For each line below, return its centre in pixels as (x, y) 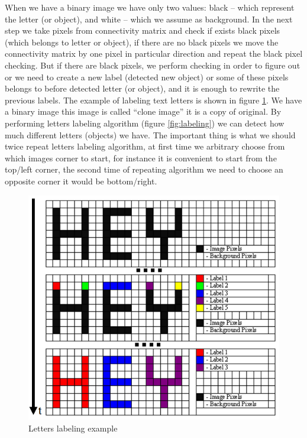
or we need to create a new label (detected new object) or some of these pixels (147, 77)
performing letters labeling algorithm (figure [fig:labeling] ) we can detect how (145, 123)
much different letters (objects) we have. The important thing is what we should (150, 134)
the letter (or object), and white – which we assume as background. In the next (149, 19)
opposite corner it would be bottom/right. (81, 181)
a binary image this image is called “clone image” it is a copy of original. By (143, 111)
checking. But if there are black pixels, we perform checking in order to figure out (153, 65)
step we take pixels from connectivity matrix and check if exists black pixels (143, 30)
